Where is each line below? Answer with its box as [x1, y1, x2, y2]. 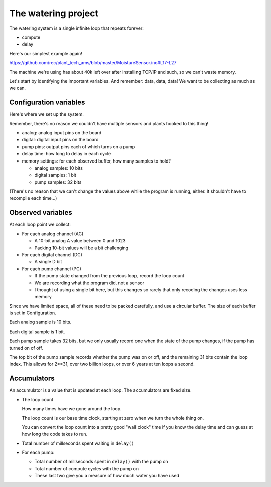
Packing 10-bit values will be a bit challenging [34, 245, 129, 251]
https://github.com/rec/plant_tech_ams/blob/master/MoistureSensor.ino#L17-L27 [9, 60, 177, 66]
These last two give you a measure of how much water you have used [34, 473, 179, 479]
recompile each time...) [9, 195, 57, 201]
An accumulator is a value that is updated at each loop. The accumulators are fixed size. [9, 387, 192, 393]
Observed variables [9, 208, 72, 217]
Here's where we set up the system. [9, 111, 84, 117]
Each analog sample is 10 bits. [9, 319, 72, 326]
